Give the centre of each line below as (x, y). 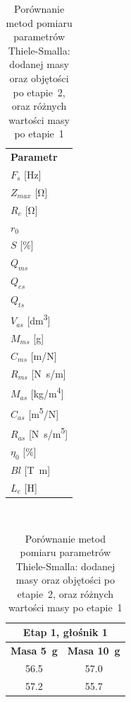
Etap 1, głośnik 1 (65, 632)
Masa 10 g (94, 650)
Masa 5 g (34, 650)
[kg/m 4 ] (47, 392)
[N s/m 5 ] (48, 433)
